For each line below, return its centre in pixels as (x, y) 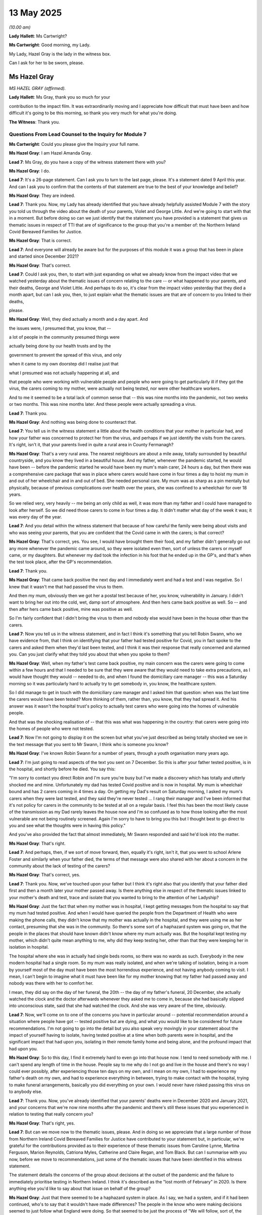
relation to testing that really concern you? (51, 1114)
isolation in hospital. (29, 947)
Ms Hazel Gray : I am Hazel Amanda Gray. (50, 153)
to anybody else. (26, 1092)
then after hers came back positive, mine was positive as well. (71, 609)
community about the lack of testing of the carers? (59, 866)
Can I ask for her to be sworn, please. (47, 63)
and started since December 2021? (44, 256)
